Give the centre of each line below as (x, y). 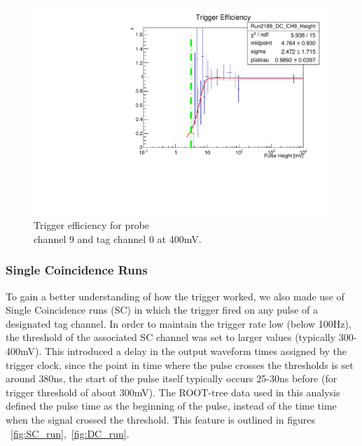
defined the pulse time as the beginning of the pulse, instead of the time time (171, 406)
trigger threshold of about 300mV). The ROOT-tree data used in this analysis (173, 392)
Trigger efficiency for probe (92, 225)
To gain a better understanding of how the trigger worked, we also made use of (175, 296)
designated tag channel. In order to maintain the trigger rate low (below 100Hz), (179, 323)
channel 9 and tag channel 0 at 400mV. (118, 238)
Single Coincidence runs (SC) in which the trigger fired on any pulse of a (162, 310)
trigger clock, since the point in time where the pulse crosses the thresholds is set (180, 364)
